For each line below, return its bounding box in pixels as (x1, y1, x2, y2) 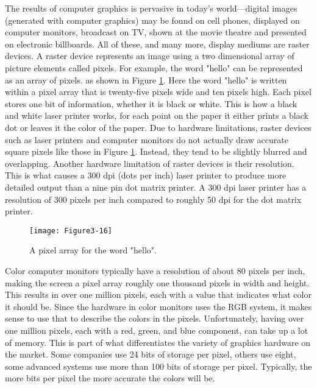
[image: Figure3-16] (29, 226, 113, 235)
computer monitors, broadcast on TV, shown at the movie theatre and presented (5, 26, 307, 38)
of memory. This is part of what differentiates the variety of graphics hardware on (5, 336, 311, 348)
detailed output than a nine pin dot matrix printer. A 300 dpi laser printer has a (5, 180, 307, 193)
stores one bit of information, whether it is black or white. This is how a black (5, 97, 297, 110)
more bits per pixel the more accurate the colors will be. (5, 372, 215, 384)
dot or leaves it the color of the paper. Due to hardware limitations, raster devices (5, 121, 312, 133)
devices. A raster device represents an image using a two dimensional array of (5, 49, 294, 62)
